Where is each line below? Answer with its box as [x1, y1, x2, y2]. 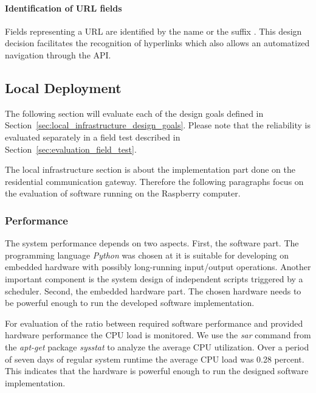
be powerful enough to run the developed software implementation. [5, 296, 255, 309]
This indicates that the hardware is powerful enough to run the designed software [5, 364, 309, 377]
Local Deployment [5, 78, 122, 97]
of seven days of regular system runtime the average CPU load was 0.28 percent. [5, 352, 304, 365]
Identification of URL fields [5, 1, 122, 14]
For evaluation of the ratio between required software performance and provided [5, 316, 303, 329]
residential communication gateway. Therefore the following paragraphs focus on [5, 175, 304, 187]
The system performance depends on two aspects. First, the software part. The [5, 237, 299, 249]
